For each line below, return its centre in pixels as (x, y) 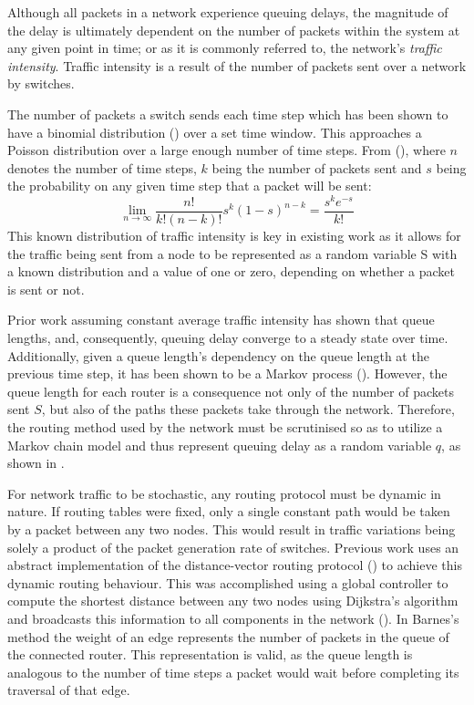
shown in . (36, 463)
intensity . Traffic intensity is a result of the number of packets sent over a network (237, 65)
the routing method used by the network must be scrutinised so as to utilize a (225, 427)
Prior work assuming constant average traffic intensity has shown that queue (221, 320)
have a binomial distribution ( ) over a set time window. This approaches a (215, 132)
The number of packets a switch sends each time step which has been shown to (228, 114)
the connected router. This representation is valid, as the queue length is (210, 654)
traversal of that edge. (69, 690)
